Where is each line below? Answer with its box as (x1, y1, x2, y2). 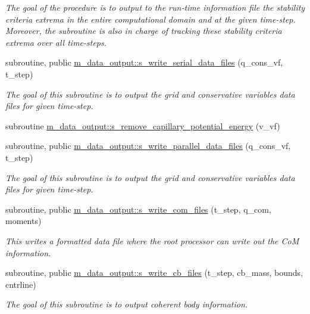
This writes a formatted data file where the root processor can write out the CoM (5, 234, 299, 247)
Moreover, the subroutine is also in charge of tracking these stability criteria (5, 24, 282, 37)
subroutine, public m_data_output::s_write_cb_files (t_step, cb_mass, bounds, (5, 266, 303, 279)
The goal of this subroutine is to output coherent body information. (5, 298, 248, 310)
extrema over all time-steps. (5, 36, 107, 48)
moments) (5, 214, 42, 227)
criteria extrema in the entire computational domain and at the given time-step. (5, 13, 296, 25)
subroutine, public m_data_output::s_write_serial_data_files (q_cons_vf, (5, 56, 283, 69)
